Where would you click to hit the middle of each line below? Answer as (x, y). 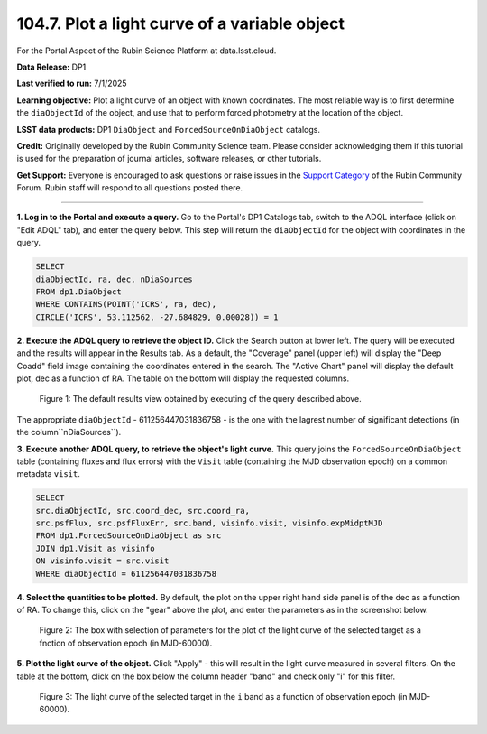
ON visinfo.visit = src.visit (102, 561)
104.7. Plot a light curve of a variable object (181, 23)
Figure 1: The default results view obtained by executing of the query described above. (201, 399)
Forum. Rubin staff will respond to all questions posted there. (130, 188)
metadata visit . (49, 474)
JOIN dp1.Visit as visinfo (95, 548)
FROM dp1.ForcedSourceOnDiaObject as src (129, 536)
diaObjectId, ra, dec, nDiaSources (114, 279)
